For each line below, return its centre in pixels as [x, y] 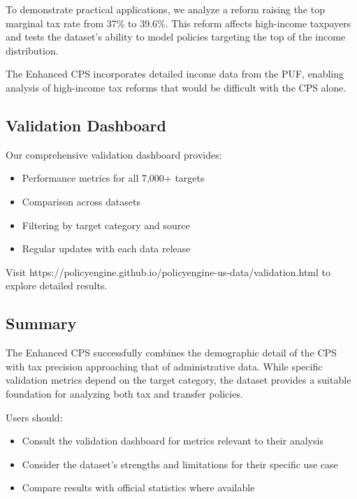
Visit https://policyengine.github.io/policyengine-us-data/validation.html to [168, 272]
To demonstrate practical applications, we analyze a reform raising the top [165, 9]
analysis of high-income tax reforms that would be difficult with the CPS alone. [176, 87]
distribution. [32, 50]
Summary [41, 323]
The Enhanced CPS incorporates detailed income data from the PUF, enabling [175, 74]
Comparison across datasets [81, 201]
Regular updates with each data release [106, 248]
